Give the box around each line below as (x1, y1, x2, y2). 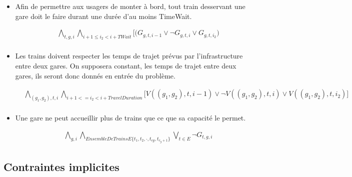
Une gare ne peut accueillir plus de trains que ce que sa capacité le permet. (15, 112, 246, 123)
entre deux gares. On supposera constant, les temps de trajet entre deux (15, 60, 236, 71)
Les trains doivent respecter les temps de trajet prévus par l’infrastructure (15, 50, 243, 61)
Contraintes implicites (3, 159, 119, 174)
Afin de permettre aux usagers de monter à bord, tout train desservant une (15, 1, 245, 11)
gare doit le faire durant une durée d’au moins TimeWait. (15, 10, 192, 21)
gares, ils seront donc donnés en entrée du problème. (15, 70, 175, 80)
